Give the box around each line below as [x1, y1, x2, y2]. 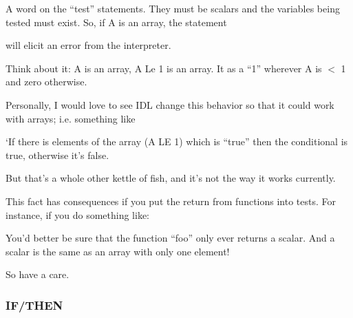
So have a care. [6, 267, 69, 282]
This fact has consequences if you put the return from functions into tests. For [6, 193, 336, 208]
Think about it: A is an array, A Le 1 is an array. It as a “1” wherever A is [6, 61, 322, 75]
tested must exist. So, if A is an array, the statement [6, 14, 227, 29]
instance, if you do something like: [6, 207, 149, 222]
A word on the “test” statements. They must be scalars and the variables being [6, 1, 340, 15]
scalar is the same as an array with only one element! [6, 244, 230, 258]
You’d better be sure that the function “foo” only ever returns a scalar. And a [6, 231, 335, 245]
